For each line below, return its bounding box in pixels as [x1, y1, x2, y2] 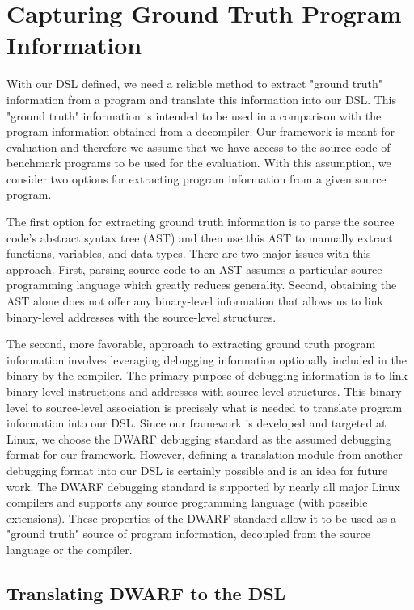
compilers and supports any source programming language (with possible [6, 494, 368, 511]
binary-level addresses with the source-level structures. [6, 308, 277, 325]
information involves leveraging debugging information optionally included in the [6, 351, 407, 368]
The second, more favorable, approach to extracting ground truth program [6, 335, 376, 352]
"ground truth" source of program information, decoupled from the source [6, 525, 371, 542]
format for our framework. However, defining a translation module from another [6, 446, 403, 463]
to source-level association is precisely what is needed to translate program [32, 398, 403, 415]
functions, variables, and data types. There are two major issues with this [6, 245, 371, 262]
